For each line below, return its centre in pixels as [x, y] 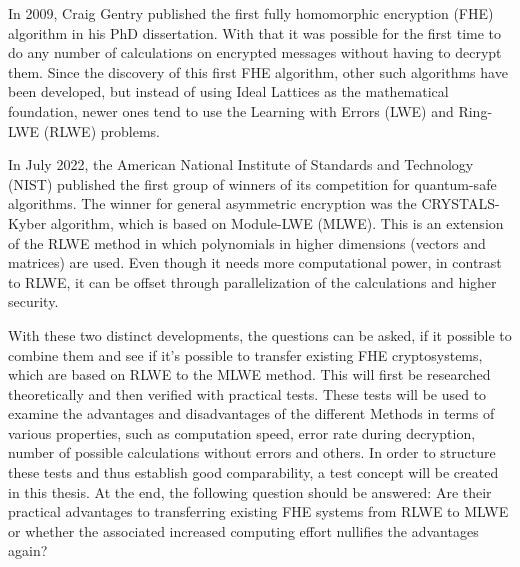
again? [28, 550]
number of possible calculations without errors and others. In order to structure [252, 452]
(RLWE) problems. [101, 130]
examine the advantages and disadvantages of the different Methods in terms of [251, 413]
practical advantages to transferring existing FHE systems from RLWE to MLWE [258, 511]
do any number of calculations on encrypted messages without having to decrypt [255, 52]
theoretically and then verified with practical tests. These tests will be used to [247, 393]
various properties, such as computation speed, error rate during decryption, [242, 432]
